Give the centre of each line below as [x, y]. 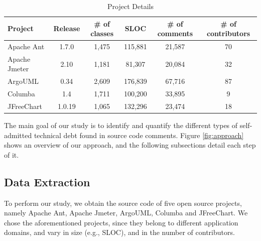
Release [67, 28]
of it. [12, 154]
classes [102, 33]
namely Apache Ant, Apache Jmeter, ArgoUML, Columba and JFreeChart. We [126, 213]
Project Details [130, 6]
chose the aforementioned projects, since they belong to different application [121, 222]
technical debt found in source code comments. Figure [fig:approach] [139, 135]
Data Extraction [47, 182]
